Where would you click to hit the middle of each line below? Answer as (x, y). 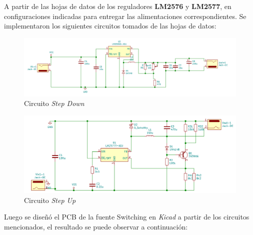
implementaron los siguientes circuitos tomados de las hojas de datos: (110, 26)
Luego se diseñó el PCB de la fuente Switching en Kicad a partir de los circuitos (127, 217)
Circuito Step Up (50, 200)
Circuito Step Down (54, 103)
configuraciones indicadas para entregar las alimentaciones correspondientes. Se (125, 16)
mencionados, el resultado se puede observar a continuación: (96, 226)
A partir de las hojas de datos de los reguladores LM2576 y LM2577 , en (118, 6)
